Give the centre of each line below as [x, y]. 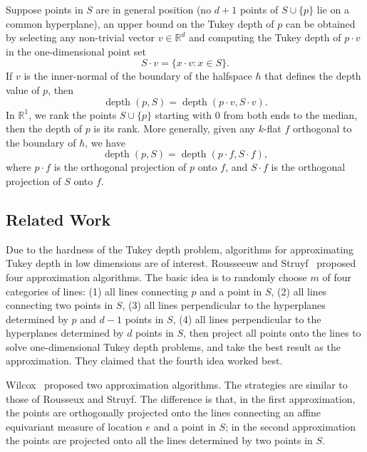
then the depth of [44, 128]
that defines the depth [313, 76]
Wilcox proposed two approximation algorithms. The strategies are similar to [177, 385]
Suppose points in [45, 9]
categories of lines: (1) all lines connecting [97, 291]
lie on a [333, 9]
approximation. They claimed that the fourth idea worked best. [144, 361]
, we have [105, 142]
